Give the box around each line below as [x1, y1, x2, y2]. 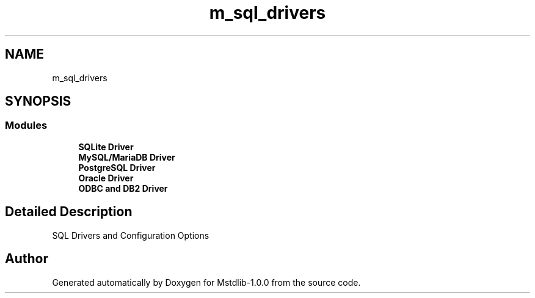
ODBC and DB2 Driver [78, 183, 168, 194]
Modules [5, 119, 48, 132]
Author [5, 251, 48, 267]
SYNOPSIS [5, 93, 71, 109]
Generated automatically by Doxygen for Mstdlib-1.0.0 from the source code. [52, 277, 361, 288]
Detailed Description [5, 204, 133, 220]
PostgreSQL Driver [78, 162, 156, 173]
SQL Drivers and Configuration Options [52, 230, 209, 241]
